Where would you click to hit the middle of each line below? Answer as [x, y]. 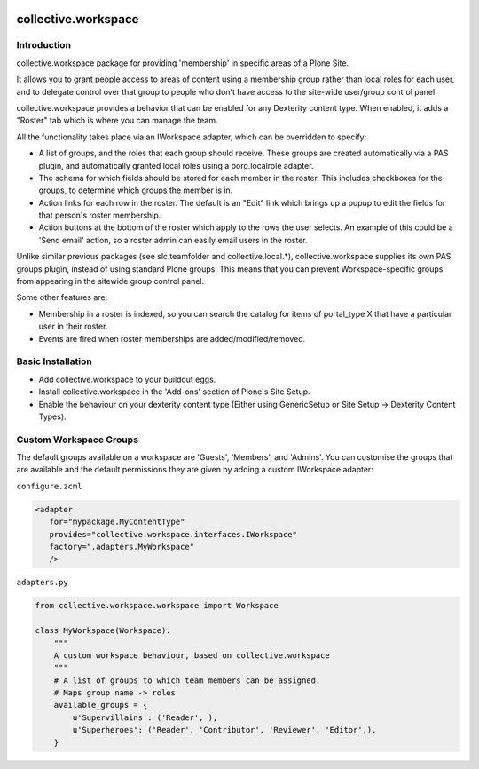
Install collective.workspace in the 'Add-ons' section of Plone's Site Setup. [174, 392]
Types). [52, 416]
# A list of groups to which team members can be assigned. [187, 680]
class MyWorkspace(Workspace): [103, 631]
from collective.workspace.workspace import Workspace [157, 606]
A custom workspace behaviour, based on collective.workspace [192, 655]
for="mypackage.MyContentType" [117, 522]
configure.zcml [50, 486]
